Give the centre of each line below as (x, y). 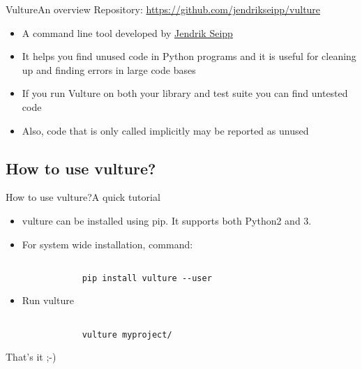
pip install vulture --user (147, 278)
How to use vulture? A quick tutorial (83, 197)
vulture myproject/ (127, 334)
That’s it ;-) (31, 357)
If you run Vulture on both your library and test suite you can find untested (185, 93)
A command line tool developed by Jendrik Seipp (127, 32)
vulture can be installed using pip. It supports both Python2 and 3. (167, 220)
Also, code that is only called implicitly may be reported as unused (165, 130)
